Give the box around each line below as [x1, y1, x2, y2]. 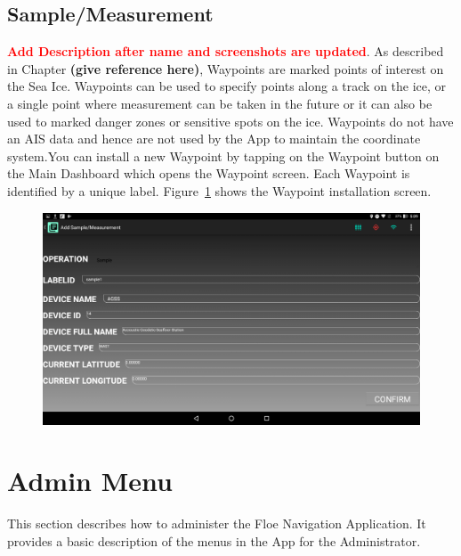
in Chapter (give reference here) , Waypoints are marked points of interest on [7, 59, 444, 78]
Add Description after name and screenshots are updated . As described [7, 42, 444, 61]
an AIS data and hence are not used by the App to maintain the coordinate [7, 129, 421, 148]
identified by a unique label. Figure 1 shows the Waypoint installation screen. [7, 181, 432, 200]
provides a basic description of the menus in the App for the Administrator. [7, 531, 421, 550]
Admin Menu [7, 462, 173, 499]
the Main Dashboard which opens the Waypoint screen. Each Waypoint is [7, 164, 410, 183]
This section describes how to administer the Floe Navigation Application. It [7, 514, 426, 533]
